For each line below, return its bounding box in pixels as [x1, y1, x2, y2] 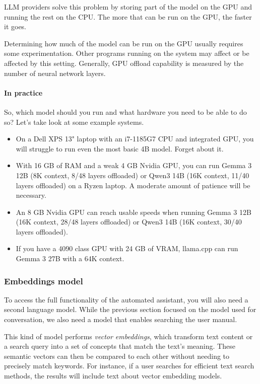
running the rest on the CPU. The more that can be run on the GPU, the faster [4, 11, 252, 22]
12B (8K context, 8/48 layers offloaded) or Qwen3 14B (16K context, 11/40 [16, 170, 249, 180]
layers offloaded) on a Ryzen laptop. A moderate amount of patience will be [16, 180, 250, 190]
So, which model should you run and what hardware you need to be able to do [4, 106, 247, 117]
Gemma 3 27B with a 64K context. [16, 253, 124, 264]
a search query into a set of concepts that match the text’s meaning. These [4, 341, 235, 351]
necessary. [16, 190, 46, 200]
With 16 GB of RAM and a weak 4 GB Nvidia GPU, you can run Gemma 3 [16, 160, 252, 171]
